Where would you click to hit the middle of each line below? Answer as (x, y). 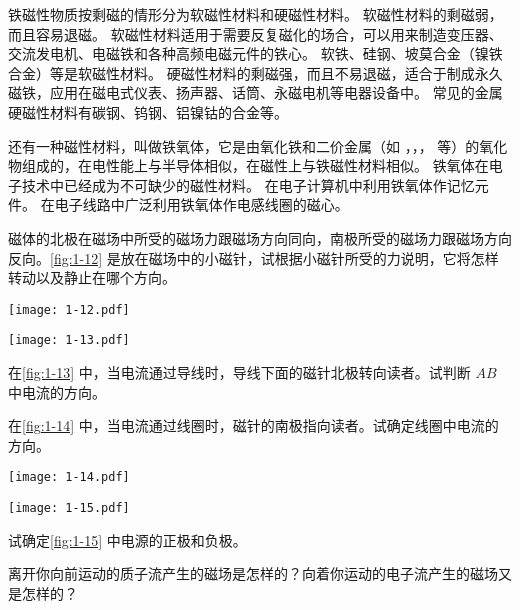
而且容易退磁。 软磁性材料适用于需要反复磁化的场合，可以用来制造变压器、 (255, 33)
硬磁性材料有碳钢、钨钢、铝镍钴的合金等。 (148, 111)
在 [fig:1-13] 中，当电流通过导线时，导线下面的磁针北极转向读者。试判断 (239, 372)
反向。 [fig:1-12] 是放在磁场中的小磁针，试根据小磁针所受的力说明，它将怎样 (253, 257)
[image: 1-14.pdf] (69, 477)
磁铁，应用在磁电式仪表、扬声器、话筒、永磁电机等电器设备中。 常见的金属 (255, 92)
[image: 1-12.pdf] (69, 309)
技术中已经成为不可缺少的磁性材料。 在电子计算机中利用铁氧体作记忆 (248, 184)
